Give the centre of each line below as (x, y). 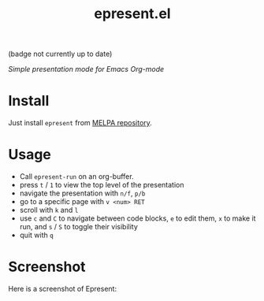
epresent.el (132, 14)
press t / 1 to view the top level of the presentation (102, 185)
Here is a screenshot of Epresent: (62, 289)
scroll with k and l (49, 210)
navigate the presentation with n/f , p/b (82, 193)
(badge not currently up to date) (60, 54)
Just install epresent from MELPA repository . (80, 123)
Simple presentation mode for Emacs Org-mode (86, 69)
